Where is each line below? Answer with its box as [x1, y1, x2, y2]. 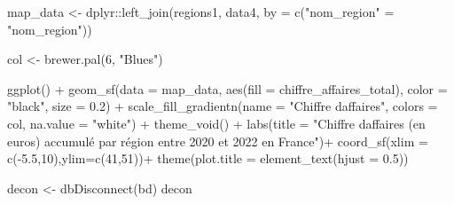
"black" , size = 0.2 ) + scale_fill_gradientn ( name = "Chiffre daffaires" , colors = [7, 97, 438, 115]
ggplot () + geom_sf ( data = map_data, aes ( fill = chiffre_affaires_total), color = [7, 79, 448, 98]
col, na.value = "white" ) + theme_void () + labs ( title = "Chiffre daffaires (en [7, 114, 426, 132]
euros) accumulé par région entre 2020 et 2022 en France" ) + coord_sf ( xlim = [7, 131, 428, 150]
